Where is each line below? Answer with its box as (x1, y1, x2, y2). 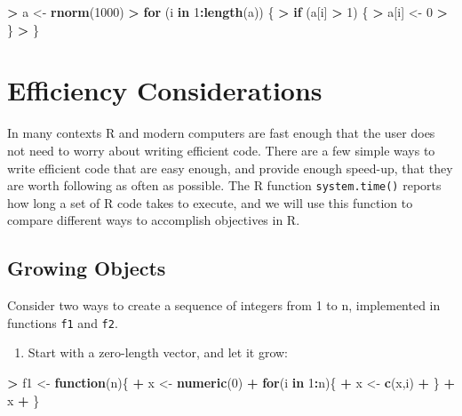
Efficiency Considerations (7, 72, 323, 108)
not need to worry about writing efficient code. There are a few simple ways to (7, 140, 435, 159)
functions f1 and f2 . (7, 313, 118, 332)
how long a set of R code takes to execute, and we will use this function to (7, 193, 413, 212)
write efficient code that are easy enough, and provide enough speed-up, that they (7, 158, 453, 177)
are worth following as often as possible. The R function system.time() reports (7, 176, 442, 195)
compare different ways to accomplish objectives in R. (7, 211, 300, 229)
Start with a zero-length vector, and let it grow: (28, 343, 289, 362)
